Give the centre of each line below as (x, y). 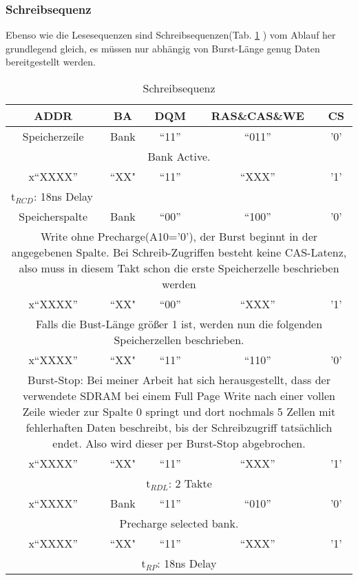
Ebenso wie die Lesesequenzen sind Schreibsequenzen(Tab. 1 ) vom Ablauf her (171, 35)
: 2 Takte (190, 483)
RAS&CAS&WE (257, 116)
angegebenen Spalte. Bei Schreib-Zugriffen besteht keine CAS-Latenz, (179, 252)
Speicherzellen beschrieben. (179, 340)
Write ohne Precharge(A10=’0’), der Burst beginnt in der (179, 236)
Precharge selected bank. (179, 523)
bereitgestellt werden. (51, 62)
